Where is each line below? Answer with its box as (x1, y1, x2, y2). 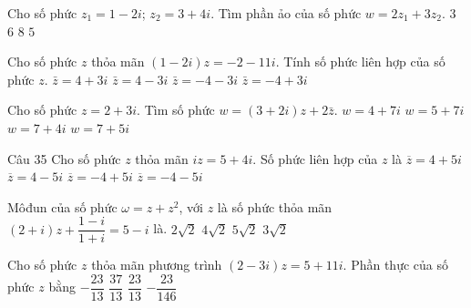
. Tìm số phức (137, 100, 215, 119)
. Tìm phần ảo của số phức (210, 4, 362, 22)
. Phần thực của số (343, 255, 448, 274)
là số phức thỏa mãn (217, 197, 333, 216)
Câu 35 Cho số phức (7, 149, 121, 168)
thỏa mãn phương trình (91, 255, 222, 274)
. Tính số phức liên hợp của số (275, 52, 445, 71)
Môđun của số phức (7, 197, 118, 216)
